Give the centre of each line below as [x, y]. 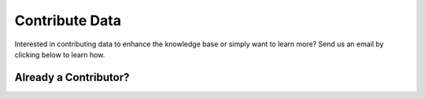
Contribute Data [68, 20]
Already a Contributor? [72, 77]
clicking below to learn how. [60, 54]
